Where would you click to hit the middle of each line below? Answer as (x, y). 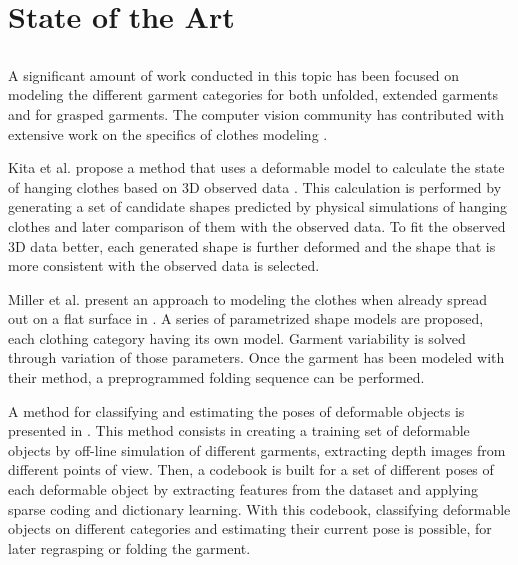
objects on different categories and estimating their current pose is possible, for (250, 528)
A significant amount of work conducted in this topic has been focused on (234, 74)
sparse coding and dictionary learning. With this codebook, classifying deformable (259, 508)
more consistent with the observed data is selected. (164, 265)
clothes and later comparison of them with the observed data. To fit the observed (257, 225)
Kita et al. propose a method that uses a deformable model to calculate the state (256, 167)
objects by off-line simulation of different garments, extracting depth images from (257, 449)
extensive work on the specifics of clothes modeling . (168, 133)
